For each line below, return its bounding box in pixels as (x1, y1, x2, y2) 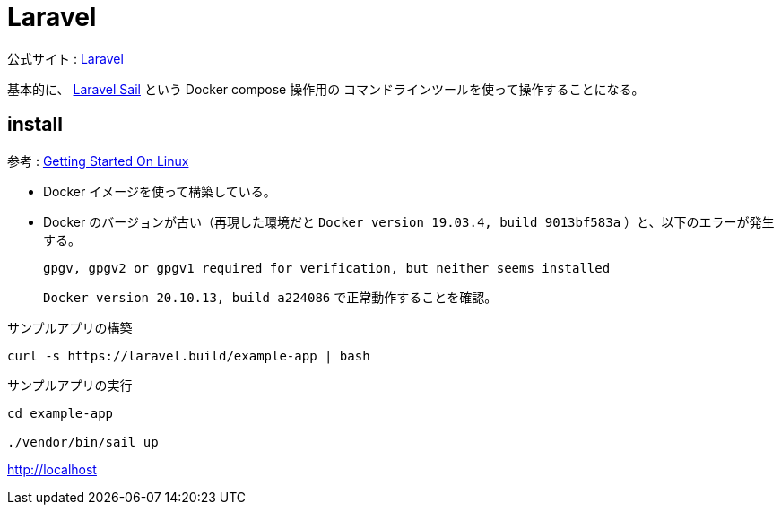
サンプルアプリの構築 (7, 319, 133, 335)
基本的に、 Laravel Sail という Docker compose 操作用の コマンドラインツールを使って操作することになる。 (7, 81, 645, 97)
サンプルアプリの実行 (7, 377, 133, 393)
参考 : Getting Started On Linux (7, 152, 189, 169)
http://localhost (7, 461, 97, 477)
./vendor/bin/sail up (7, 434, 159, 449)
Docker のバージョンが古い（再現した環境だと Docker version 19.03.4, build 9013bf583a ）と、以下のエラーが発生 (43, 213, 775, 230)
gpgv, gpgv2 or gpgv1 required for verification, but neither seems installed (43, 260, 611, 275)
